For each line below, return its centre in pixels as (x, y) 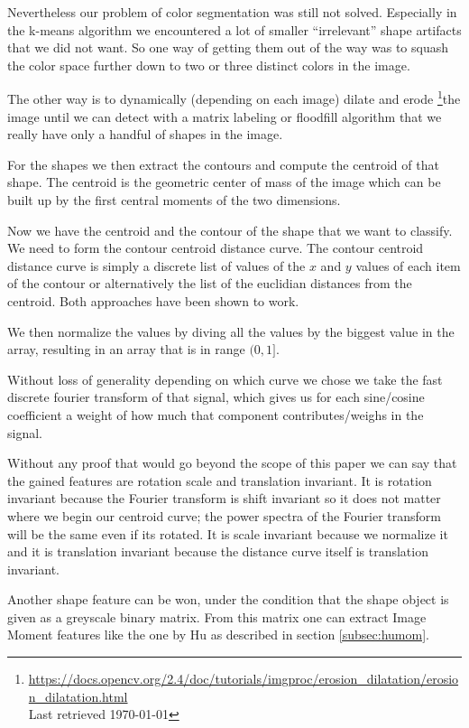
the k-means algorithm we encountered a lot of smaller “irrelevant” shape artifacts (234, 29)
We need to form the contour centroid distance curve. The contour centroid (216, 248)
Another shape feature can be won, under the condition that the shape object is (228, 599)
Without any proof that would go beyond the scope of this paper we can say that (232, 463)
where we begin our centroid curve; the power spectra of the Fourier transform (225, 515)
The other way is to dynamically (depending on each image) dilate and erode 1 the (234, 98)
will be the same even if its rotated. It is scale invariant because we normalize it (228, 533)
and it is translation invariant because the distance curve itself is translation (218, 551)
